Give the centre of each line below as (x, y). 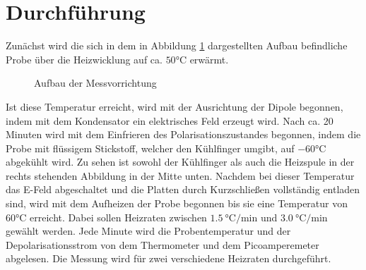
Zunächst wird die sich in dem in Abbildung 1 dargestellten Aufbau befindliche (177, 45)
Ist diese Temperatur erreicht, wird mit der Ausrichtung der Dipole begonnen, (175, 106)
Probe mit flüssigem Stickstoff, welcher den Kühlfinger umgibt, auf (150, 148)
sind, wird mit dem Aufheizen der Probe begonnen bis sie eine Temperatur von (177, 203)
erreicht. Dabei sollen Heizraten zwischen (118, 217)
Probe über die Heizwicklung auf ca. (84, 59)
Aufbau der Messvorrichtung (95, 83)
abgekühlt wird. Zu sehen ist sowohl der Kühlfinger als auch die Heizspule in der (180, 162)
